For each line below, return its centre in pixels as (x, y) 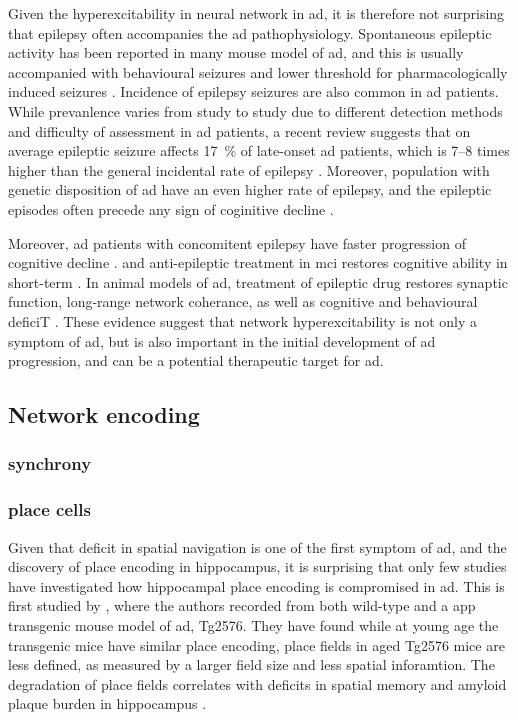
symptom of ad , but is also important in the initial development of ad (222, 340)
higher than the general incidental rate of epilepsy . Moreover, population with (249, 169)
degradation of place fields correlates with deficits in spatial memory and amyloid (257, 683)
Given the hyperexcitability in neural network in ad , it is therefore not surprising (256, 13)
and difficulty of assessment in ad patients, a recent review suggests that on (239, 130)
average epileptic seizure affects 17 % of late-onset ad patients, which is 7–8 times (259, 150)
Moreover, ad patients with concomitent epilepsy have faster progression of (237, 242)
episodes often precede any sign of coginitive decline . (171, 208)
